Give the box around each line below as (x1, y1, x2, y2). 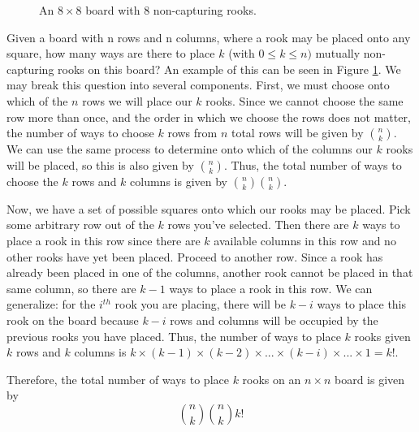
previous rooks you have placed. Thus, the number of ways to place (6, 327, 341, 344)
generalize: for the (6, 296, 96, 313)
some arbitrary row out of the (6, 216, 154, 233)
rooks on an (242, 370, 301, 387)
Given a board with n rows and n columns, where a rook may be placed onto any (6, 28, 411, 45)
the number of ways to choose (6, 124, 154, 141)
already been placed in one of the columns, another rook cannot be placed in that (6, 264, 413, 281)
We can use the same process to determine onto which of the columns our (6, 140, 373, 158)
